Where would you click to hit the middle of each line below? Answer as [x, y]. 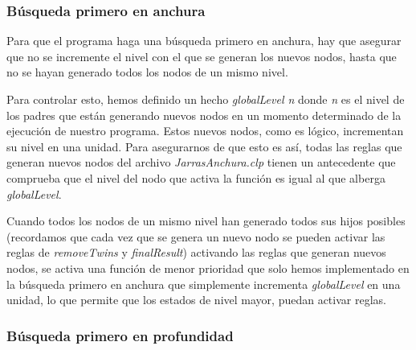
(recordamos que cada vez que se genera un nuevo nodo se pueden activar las [196, 236]
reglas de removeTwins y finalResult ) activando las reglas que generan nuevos [196, 252]
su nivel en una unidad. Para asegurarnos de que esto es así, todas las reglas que [204, 146]
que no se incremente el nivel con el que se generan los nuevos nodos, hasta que [202, 56]
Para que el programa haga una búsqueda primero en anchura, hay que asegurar [204, 41]
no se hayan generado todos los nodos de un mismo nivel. [147, 72]
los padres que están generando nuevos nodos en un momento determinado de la [204, 115]
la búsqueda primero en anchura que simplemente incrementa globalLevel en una [204, 284]
